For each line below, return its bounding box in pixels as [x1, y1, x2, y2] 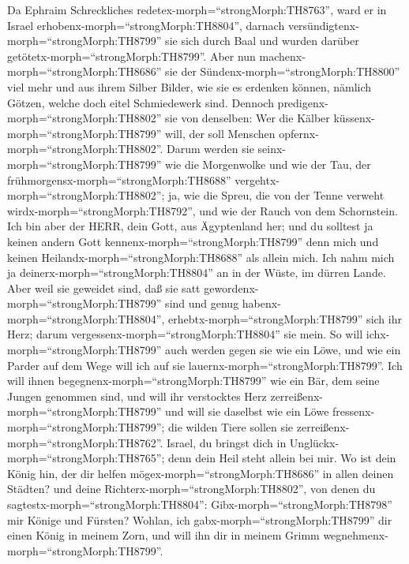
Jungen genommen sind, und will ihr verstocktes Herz [7, 387, 267, 404]
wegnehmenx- [323, 527, 388, 543]
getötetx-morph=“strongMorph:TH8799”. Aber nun [7, 47, 256, 64]
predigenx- [277, 94, 328, 110]
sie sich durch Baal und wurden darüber [165, 32, 359, 49]
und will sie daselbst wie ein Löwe [165, 403, 329, 420]
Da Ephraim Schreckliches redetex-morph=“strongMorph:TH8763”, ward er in [7, 2, 387, 17]
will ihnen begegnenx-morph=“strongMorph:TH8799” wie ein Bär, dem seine [7, 372, 380, 389]
